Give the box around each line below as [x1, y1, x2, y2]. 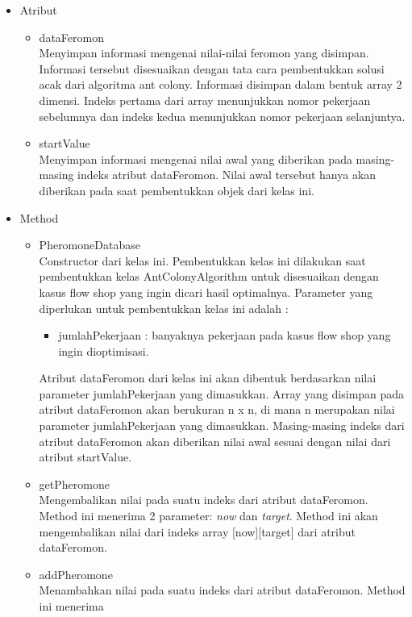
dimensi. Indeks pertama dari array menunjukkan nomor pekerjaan [39, 91, 371, 108]
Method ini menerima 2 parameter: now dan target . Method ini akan [39, 507, 378, 524]
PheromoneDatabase [39, 236, 140, 253]
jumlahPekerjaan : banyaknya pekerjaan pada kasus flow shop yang [58, 327, 391, 344]
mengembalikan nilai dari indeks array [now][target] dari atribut [39, 523, 356, 540]
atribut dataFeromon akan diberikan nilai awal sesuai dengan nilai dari [39, 432, 391, 449]
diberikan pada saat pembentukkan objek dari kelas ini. [39, 181, 314, 198]
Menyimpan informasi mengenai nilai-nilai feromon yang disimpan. [39, 44, 369, 61]
